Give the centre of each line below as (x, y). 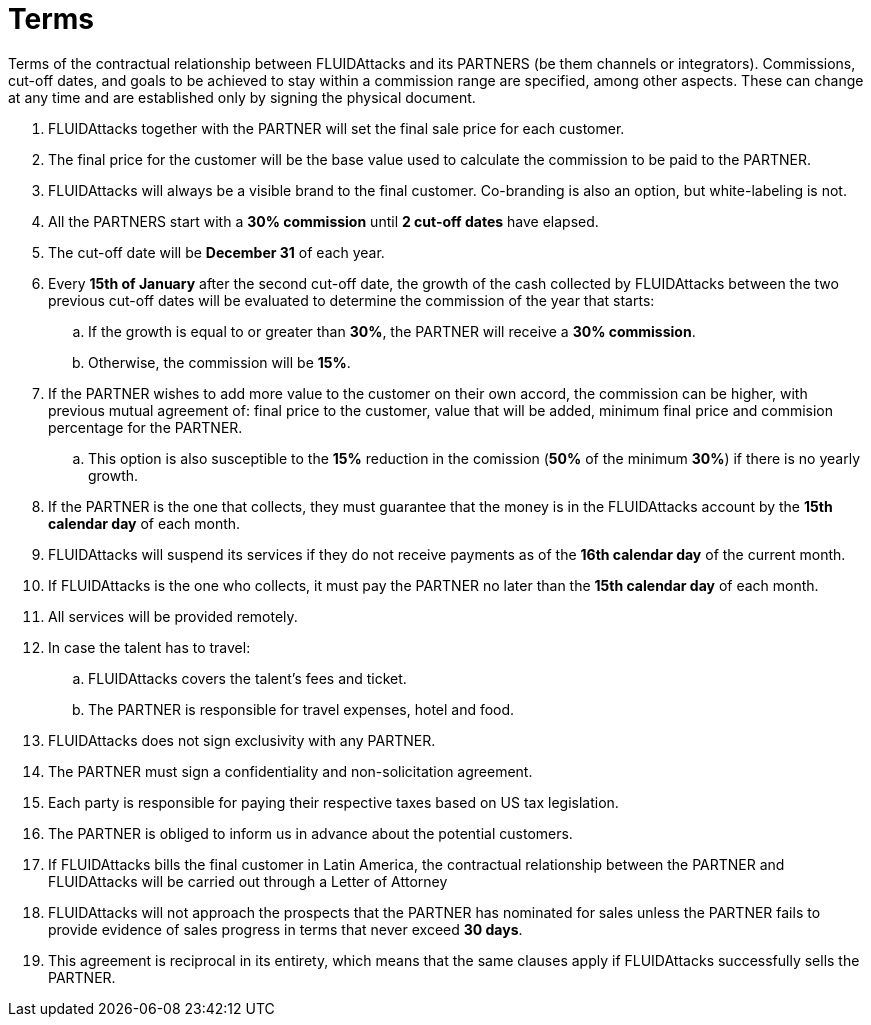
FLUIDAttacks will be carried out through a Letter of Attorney (248, 881)
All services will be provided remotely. (173, 616)
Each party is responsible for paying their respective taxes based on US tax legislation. (333, 802)
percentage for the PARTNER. (145, 427)
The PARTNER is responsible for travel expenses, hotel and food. (301, 709)
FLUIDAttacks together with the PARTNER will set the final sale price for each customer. (336, 128)
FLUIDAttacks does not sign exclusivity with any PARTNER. (242, 740)
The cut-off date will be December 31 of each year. (216, 252)
